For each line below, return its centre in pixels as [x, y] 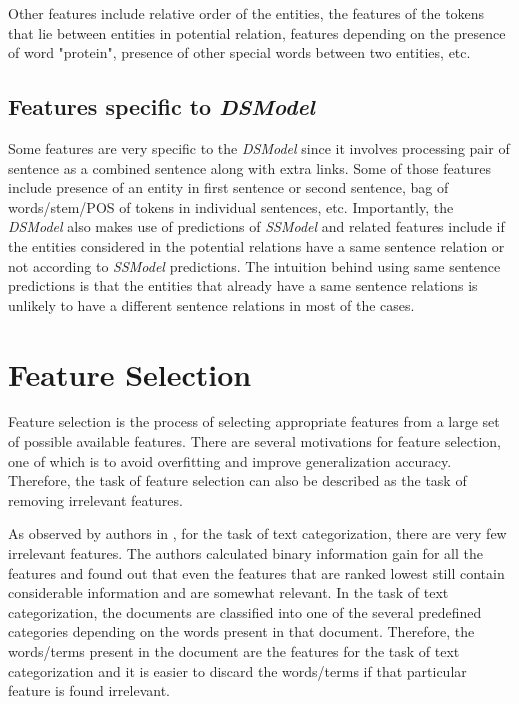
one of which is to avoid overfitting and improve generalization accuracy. [230, 460]
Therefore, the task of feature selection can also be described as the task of [237, 480]
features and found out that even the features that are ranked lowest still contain [256, 572]
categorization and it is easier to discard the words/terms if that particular [237, 670]
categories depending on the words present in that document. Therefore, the [241, 631]
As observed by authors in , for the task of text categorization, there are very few [257, 533]
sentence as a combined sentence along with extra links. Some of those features [250, 167]
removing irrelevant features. [95, 499]
